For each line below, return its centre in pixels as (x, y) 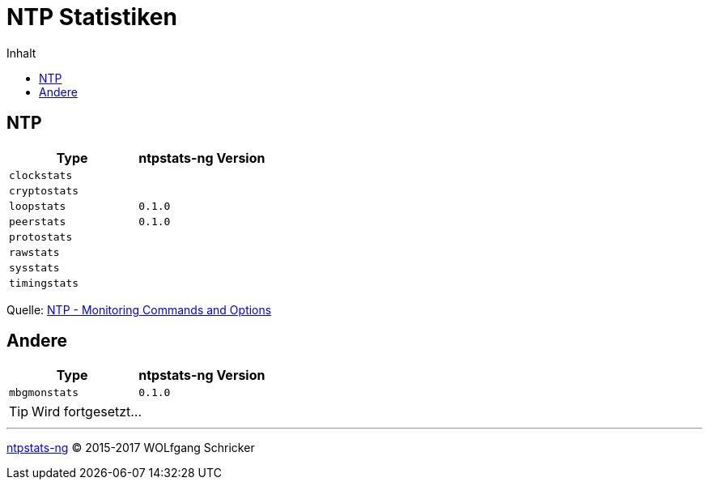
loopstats (38, 206)
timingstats (44, 283)
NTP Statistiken (92, 17)
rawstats (34, 252)
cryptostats (44, 190)
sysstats (34, 267)
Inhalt (21, 53)
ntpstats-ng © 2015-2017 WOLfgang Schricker (131, 448)
